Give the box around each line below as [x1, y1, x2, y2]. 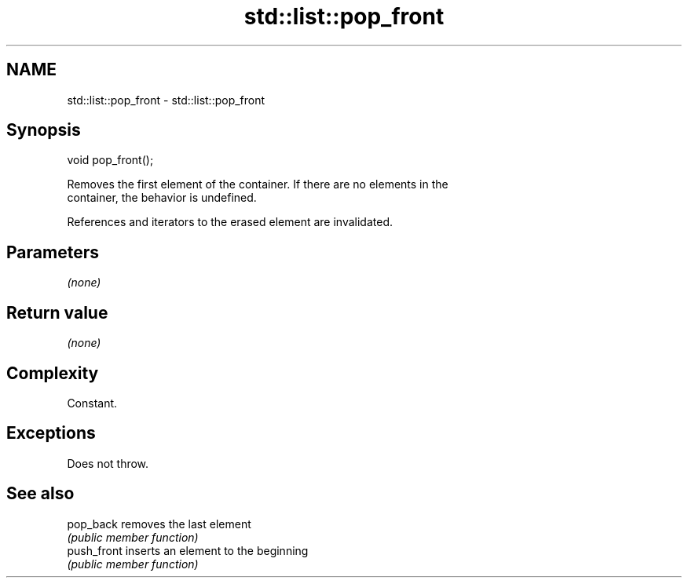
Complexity [6, 363, 99, 383]
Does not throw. [67, 456, 149, 470]
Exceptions [6, 423, 96, 443]
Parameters [6, 242, 99, 262]
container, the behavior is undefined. [67, 191, 257, 205]
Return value [6, 302, 108, 323]
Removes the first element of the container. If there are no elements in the [67, 177, 448, 192]
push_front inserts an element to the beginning [67, 543, 309, 557]
